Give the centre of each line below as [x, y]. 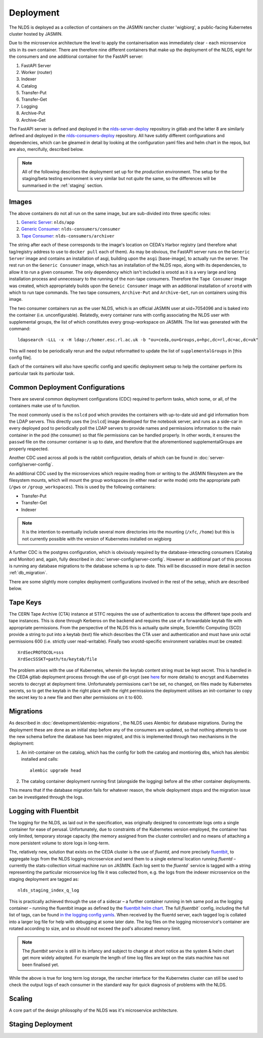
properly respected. [29, 449]
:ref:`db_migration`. [28, 573]
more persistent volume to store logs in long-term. [59, 843]
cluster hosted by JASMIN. [36, 34]
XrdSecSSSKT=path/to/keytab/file [57, 659]
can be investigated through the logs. [46, 797]
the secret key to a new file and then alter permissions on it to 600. [76, 697]
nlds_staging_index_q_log [49, 890]
